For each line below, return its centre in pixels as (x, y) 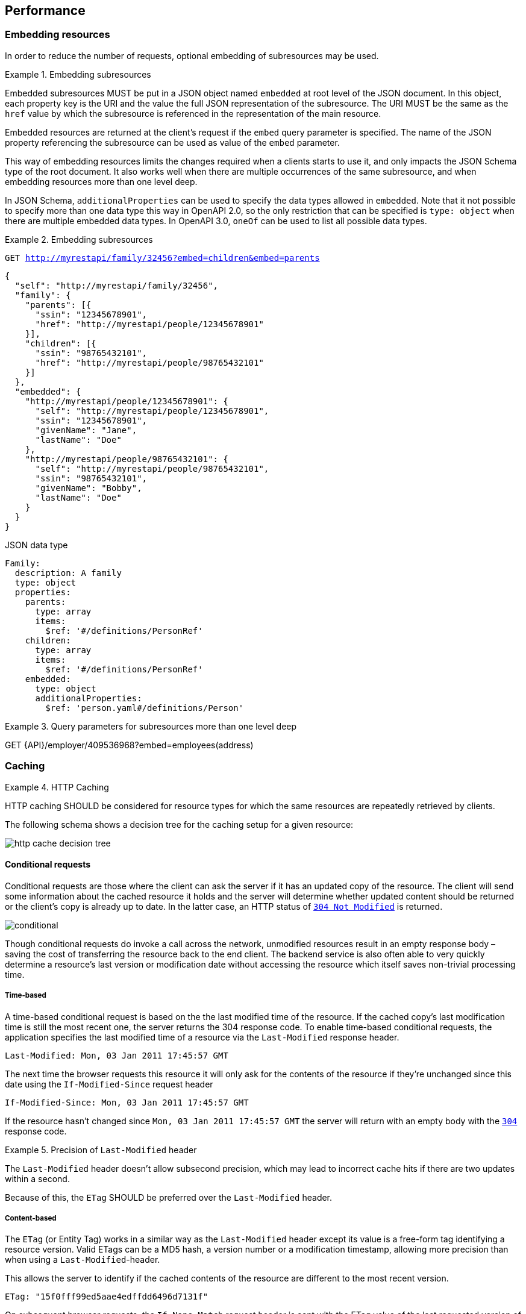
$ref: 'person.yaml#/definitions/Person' (145, 708)
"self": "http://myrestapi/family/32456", (117, 285)
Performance (45, 11)
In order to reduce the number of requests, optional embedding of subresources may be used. (192, 55)
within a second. (37, 1178)
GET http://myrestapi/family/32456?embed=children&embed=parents (162, 258)
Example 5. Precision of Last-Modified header (101, 1150)
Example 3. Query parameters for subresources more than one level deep (151, 726)
